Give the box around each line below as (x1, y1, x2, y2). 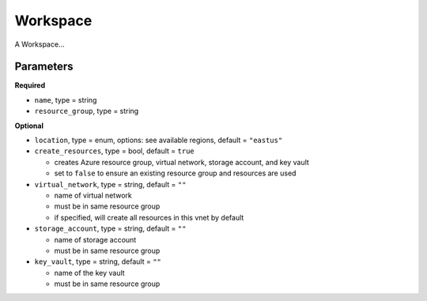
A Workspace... (14, 40, 65, 49)
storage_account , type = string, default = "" (34, 224, 187, 233)
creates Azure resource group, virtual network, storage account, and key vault (54, 157, 310, 167)
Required (14, 81, 46, 90)
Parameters (14, 60, 74, 73)
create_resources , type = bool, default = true (34, 146, 195, 156)
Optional (14, 121, 43, 130)
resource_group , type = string (34, 107, 139, 116)
